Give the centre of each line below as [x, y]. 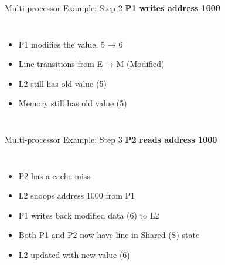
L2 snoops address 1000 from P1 [77, 195]
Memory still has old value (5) [73, 103]
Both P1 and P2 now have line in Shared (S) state [109, 235]
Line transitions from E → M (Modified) [91, 64]
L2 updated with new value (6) [74, 254]
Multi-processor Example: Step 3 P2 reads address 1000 [111, 139]
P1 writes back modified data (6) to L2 [89, 215]
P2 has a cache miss [54, 175]
